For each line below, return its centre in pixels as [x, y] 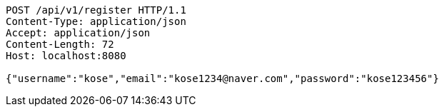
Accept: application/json [78, 33]
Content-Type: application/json [96, 21]
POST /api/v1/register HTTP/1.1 [96, 10]
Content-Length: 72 [60, 44]
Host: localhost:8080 [66, 56]
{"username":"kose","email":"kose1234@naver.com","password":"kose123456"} [222, 78]
